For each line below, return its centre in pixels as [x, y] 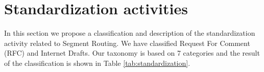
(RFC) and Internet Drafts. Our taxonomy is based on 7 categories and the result [132, 53]
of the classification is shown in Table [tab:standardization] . [97, 63]
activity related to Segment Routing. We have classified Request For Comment [127, 43]
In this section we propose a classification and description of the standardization [130, 33]
